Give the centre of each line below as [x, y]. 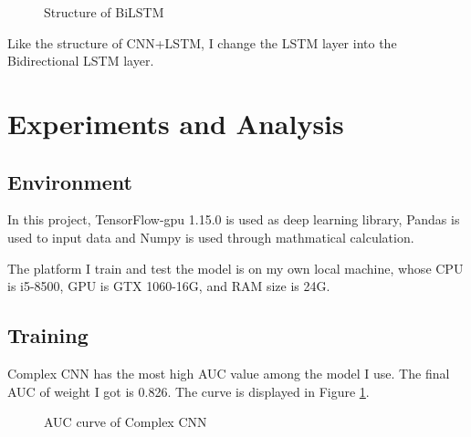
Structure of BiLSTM [104, 12]
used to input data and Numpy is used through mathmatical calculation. [211, 237]
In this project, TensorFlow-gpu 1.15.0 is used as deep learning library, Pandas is [234, 219]
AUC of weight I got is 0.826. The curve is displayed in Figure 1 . [188, 391]
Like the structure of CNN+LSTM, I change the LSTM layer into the [202, 42]
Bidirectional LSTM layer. [81, 61]
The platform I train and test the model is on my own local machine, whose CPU [235, 268]
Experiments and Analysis [176, 123]
